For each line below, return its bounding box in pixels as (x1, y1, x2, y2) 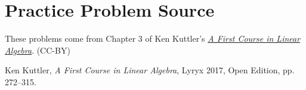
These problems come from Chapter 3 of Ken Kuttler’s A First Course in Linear (5, 32, 301, 45)
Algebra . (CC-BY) (5, 44, 70, 56)
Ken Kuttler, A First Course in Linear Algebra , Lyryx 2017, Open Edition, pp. (5, 64, 295, 76)
